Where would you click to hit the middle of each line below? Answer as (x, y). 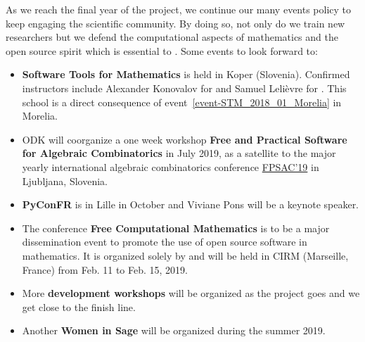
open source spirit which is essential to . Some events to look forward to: (162, 50)
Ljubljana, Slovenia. (65, 180)
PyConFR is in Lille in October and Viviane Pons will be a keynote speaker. (191, 204)
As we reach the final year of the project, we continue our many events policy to (179, 9)
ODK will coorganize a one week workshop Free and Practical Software (185, 139)
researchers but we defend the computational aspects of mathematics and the (172, 37)
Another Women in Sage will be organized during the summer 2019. (174, 330)
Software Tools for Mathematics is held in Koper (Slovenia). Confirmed (186, 74)
